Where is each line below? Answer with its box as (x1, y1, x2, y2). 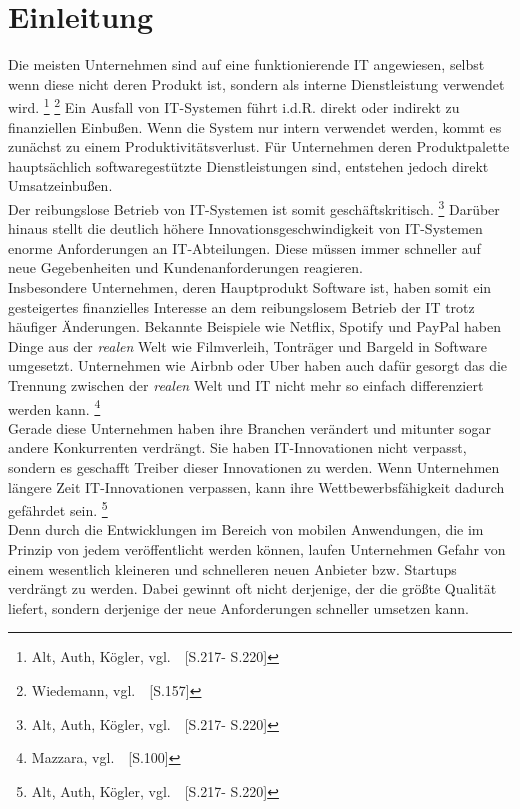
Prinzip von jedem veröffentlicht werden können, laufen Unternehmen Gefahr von (8, 539, 506, 559)
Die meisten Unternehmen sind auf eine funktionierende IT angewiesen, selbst (8, 54, 485, 75)
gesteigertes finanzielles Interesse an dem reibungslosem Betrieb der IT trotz (8, 296, 475, 317)
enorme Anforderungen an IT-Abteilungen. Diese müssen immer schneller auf (8, 237, 481, 258)
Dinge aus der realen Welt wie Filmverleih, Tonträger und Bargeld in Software (8, 335, 488, 356)
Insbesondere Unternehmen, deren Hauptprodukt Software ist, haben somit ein (8, 276, 492, 297)
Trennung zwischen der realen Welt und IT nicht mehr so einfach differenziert (8, 374, 484, 395)
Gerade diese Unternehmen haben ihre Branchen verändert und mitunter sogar (8, 417, 491, 438)
